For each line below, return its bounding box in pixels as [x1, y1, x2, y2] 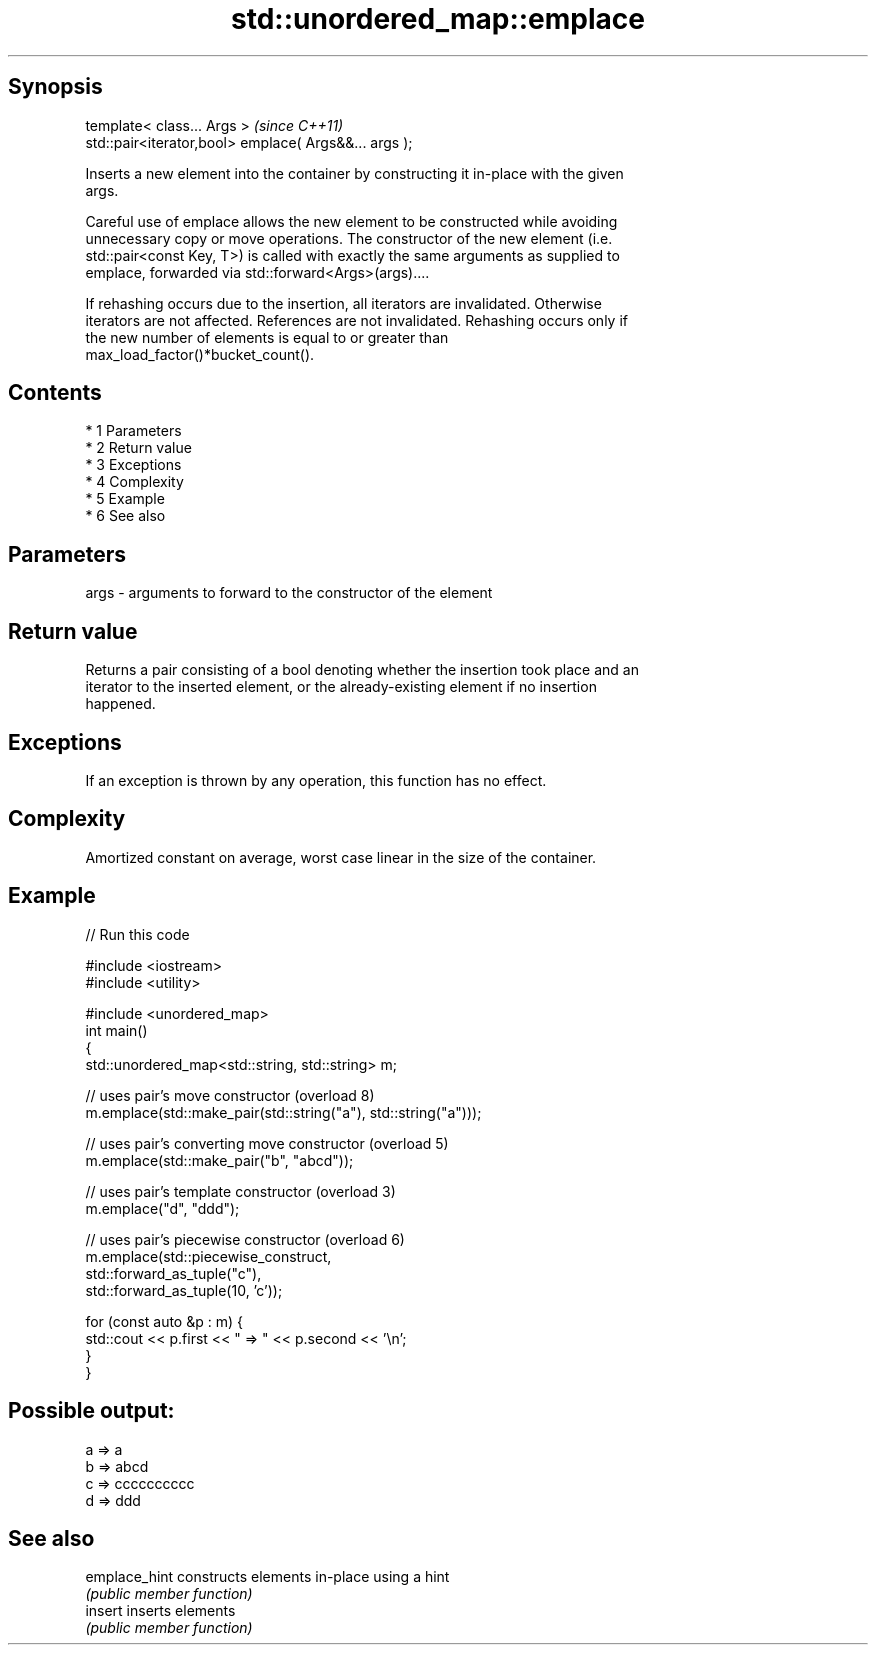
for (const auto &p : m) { [85, 1312, 243, 1330]
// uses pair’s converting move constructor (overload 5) [85, 1134, 449, 1152]
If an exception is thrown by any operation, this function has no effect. [85, 771, 547, 789]
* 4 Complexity [85, 473, 184, 491]
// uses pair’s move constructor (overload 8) [85, 1086, 375, 1104]
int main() [85, 1021, 148, 1039]
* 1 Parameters [85, 422, 182, 440]
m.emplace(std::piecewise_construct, [85, 1247, 332, 1265]
